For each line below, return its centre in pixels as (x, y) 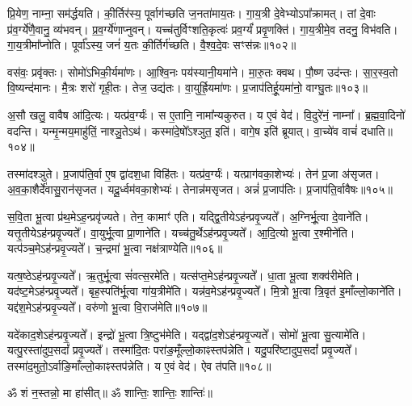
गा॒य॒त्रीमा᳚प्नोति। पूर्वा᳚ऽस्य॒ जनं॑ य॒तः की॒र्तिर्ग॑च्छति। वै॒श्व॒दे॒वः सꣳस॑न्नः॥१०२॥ (152, 45)
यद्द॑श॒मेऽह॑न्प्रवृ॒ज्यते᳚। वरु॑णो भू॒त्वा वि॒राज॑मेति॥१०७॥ (107, 306)
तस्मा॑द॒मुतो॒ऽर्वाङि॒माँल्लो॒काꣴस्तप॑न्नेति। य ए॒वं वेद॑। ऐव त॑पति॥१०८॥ (139, 365)
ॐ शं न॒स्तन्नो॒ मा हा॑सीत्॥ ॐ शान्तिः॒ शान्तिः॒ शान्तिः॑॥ (110, 393)
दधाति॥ (376, 130)
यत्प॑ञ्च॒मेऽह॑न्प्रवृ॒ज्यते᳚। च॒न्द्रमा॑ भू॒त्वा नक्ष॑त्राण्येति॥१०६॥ (115, 248)
